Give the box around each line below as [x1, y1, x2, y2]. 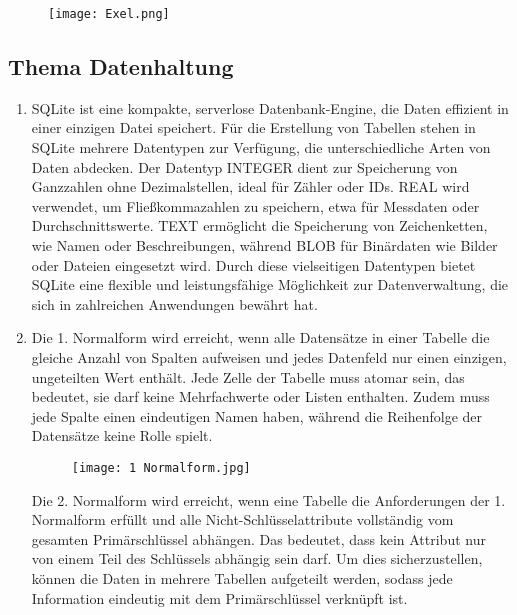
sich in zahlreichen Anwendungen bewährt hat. [31, 293, 318, 314]
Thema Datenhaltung [8, 51, 234, 82]
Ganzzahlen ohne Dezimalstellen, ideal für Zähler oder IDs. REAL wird [31, 176, 470, 197]
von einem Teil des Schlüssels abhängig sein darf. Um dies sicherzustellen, [31, 548, 483, 569]
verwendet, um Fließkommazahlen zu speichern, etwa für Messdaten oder [31, 195, 480, 216]
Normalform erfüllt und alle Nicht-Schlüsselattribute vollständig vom [31, 509, 454, 530]
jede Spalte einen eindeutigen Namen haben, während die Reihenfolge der [31, 405, 483, 426]
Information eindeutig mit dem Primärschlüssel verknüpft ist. [31, 587, 408, 608]
